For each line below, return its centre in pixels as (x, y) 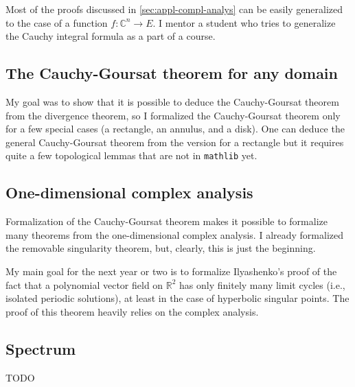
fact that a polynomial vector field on (84, 284)
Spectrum (41, 348)
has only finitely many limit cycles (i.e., (262, 284)
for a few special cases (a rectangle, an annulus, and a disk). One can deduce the (175, 129)
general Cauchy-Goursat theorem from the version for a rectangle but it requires (175, 142)
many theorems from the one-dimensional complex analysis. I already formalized (174, 234)
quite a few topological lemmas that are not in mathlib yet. (131, 155)
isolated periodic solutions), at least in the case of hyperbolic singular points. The (177, 298)
